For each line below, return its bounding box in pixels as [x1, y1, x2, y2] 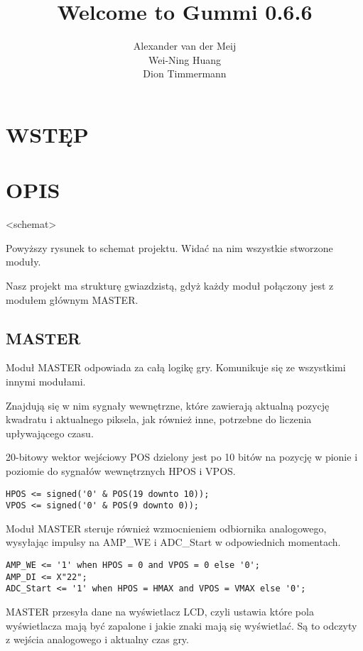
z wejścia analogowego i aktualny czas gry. [6, 632, 189, 647]
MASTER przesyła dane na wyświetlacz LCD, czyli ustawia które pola [6, 604, 314, 619]
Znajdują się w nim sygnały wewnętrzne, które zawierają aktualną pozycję [6, 398, 330, 412]
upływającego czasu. [6, 425, 94, 440]
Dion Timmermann [143, 66, 227, 81]
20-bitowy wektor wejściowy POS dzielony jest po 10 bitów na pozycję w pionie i [6, 449, 358, 464]
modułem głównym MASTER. [6, 292, 139, 307]
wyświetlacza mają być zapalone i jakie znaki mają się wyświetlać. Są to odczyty [6, 618, 357, 633]
